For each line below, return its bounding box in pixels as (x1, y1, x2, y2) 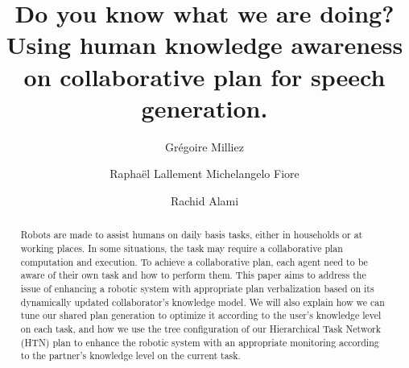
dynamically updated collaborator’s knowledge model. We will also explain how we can (20, 295, 385, 308)
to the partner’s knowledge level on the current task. (20, 349, 241, 362)
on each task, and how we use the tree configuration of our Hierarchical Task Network (20, 321, 382, 335)
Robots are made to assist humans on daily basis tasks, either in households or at (20, 228, 363, 242)
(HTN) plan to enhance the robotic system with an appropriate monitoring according (20, 335, 379, 349)
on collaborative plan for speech (23, 60, 386, 93)
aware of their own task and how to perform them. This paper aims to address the (20, 268, 366, 282)
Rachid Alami (170, 192, 239, 209)
